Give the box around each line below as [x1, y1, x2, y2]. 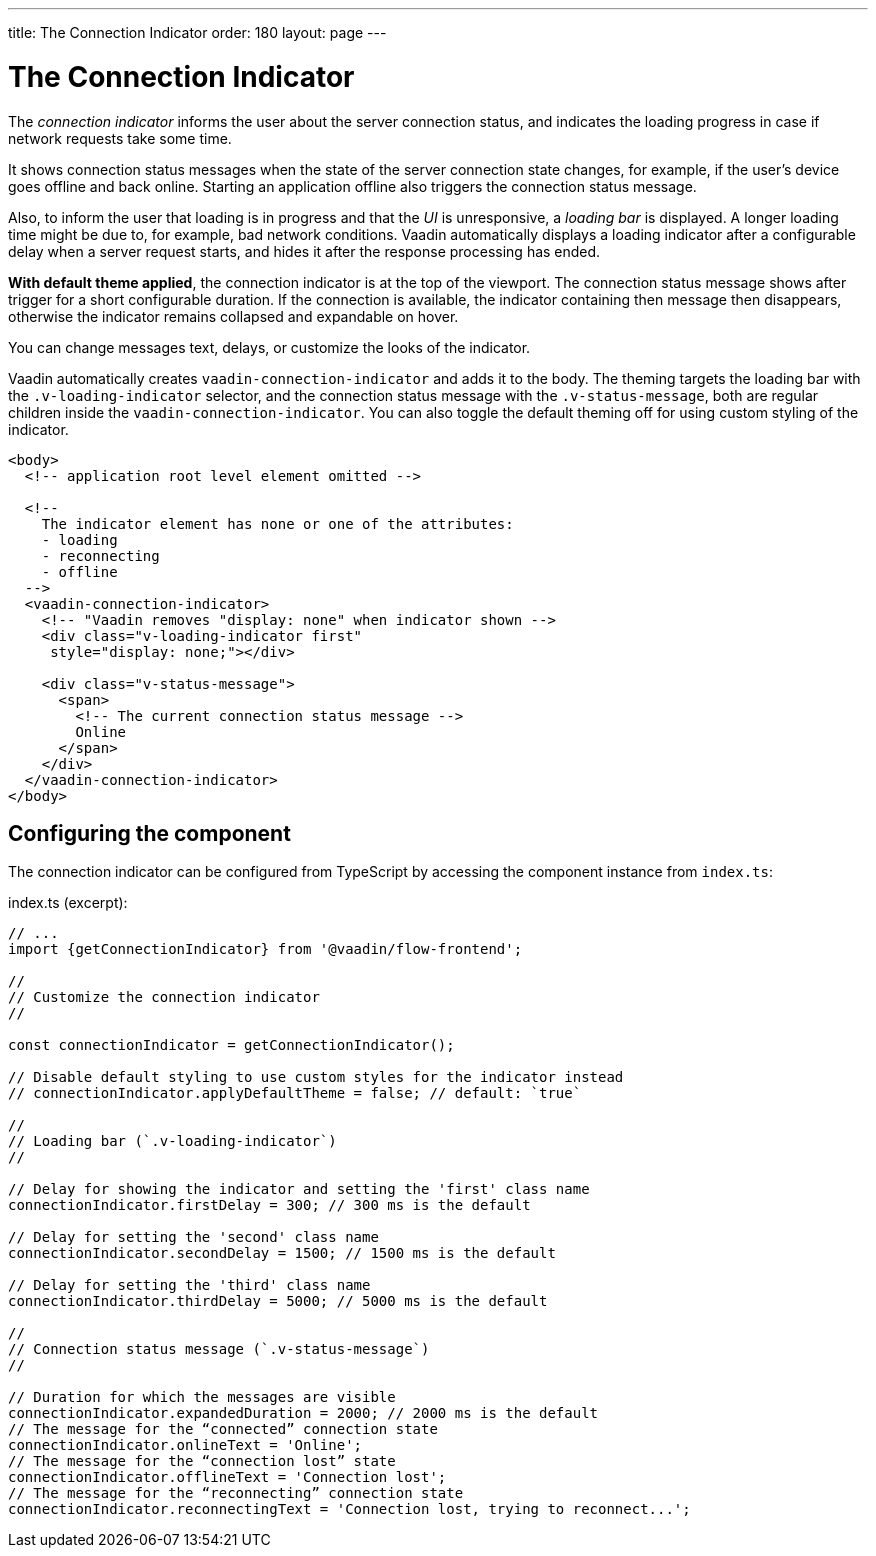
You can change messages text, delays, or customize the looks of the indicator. [8, 338, 531, 356]
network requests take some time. [8, 129, 232, 147]
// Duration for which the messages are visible [8, 1389, 396, 1406]
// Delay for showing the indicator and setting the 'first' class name [8, 1181, 590, 1198]
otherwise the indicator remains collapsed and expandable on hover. [8, 307, 459, 325]
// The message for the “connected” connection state [8, 1421, 438, 1438]
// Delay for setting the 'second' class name [8, 1229, 379, 1246]
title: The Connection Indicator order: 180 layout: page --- [8, 24, 387, 41]
